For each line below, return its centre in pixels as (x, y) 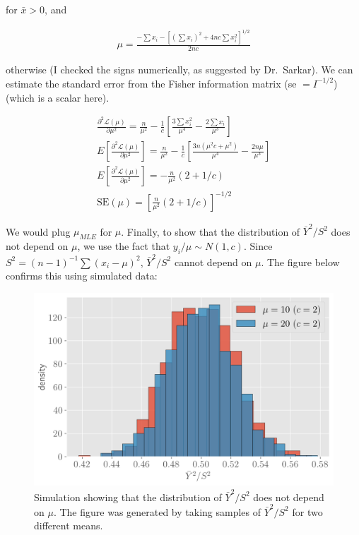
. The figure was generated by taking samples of (157, 511)
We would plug (38, 231)
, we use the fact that (124, 246)
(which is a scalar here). (58, 97)
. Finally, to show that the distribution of (211, 231)
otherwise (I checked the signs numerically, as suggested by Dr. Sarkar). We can (179, 70)
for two (307, 511)
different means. (69, 525)
